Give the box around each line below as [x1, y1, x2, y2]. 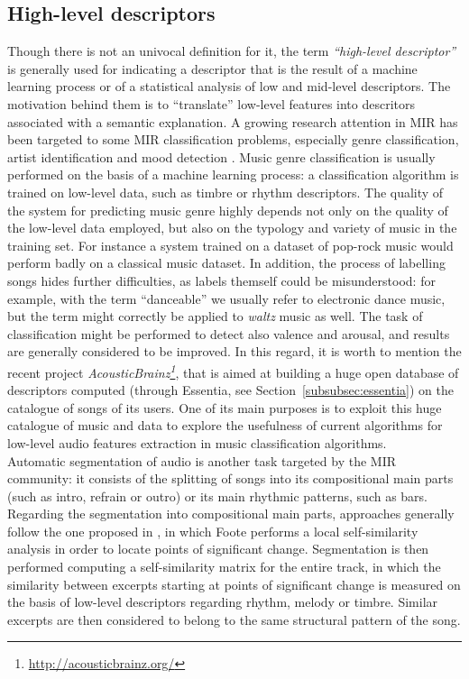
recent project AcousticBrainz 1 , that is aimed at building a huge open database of [7, 360, 459, 381]
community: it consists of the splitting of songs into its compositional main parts [7, 469, 454, 488]
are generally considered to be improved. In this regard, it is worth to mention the [7, 342, 462, 361]
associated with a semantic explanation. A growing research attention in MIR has [7, 112, 458, 131]
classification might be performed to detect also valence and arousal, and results [7, 324, 450, 343]
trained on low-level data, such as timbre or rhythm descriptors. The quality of [7, 182, 444, 201]
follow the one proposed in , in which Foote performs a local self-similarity [7, 521, 418, 540]
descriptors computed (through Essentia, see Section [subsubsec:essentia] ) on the [7, 381, 454, 399]
